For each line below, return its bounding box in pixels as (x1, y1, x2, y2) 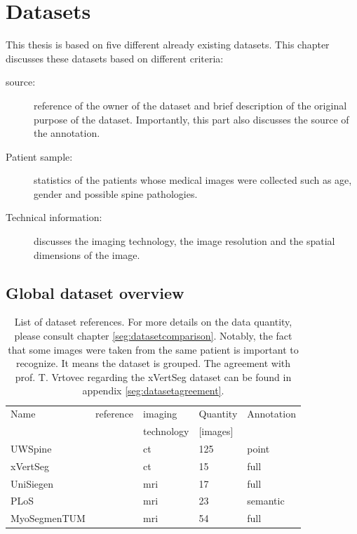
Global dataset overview (6, 281, 184, 303)
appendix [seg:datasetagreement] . (82, 383, 224, 398)
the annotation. (34, 126, 100, 140)
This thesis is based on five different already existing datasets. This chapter (6, 37, 330, 52)
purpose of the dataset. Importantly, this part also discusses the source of (34, 112, 349, 126)
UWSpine (11, 441, 52, 455)
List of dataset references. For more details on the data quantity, (14, 314, 292, 329)
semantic (247, 493, 285, 508)
